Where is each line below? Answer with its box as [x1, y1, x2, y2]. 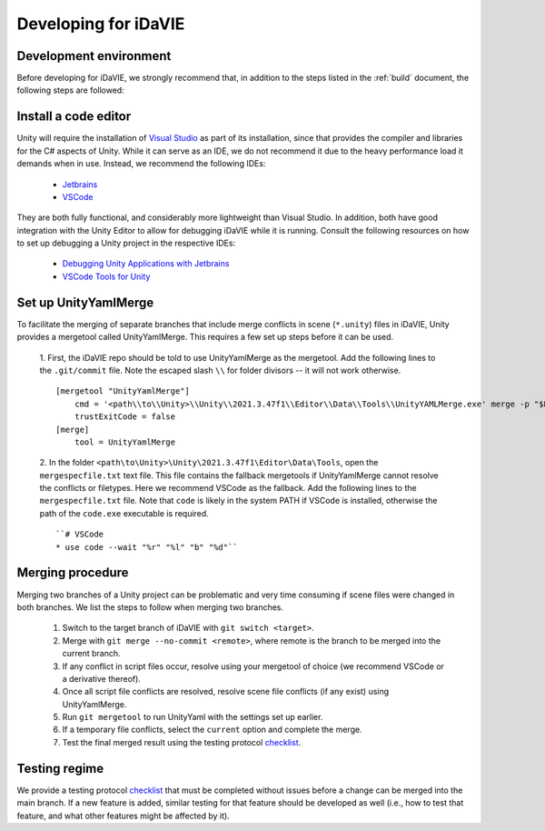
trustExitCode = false [74, 412, 176, 422]
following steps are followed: [16, 85, 124, 95]
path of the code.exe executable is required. [39, 507, 209, 518]
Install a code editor [16, 109, 132, 125]
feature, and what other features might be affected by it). [16, 810, 231, 821]
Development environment [16, 48, 172, 64]
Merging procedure [16, 565, 129, 581]
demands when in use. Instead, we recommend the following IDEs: [16, 158, 266, 169]
